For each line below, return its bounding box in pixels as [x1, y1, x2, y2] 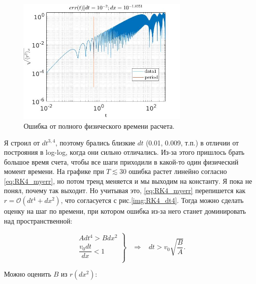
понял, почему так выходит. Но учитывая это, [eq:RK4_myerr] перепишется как [4, 185, 246, 196]
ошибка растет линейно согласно [128, 166, 227, 176]
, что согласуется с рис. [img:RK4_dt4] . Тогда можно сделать [61, 195, 244, 205]
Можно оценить [4, 269, 51, 279]
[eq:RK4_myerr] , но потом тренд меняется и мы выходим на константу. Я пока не [4, 175, 252, 186]
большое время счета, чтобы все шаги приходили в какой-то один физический [4, 156, 239, 167]
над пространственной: [4, 215, 72, 226]
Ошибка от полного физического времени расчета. [24, 120, 175, 131]
